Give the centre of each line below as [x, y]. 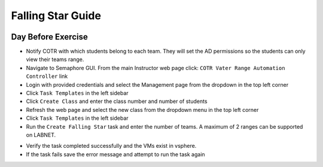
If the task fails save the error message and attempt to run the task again [116, 154]
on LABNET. [41, 135]
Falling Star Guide [56, 16]
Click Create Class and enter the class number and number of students [117, 101]
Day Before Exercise [49, 37]
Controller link [47, 76]
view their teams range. [55, 59]
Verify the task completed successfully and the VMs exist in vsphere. [111, 146]
